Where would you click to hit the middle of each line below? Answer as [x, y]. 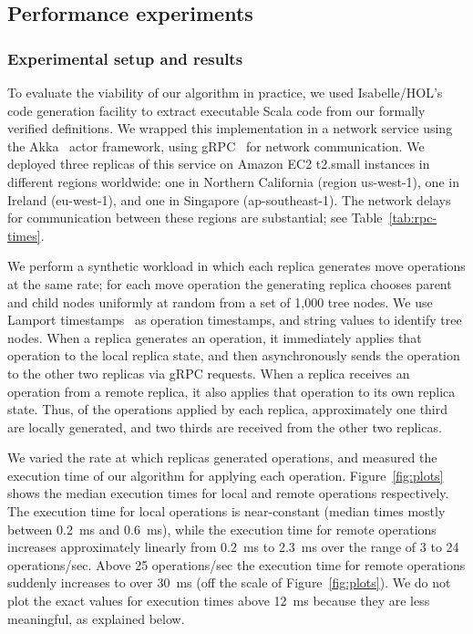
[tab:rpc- [413, 218]
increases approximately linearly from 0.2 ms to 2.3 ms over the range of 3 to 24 [233, 547]
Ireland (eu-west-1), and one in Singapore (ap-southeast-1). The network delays [229, 199]
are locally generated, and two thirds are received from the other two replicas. [225, 426]
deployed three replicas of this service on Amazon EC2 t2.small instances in [219, 164]
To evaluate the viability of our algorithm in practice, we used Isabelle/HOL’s [225, 92]
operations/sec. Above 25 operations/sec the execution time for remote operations [236, 564]
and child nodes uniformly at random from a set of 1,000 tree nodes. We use [220, 301]
